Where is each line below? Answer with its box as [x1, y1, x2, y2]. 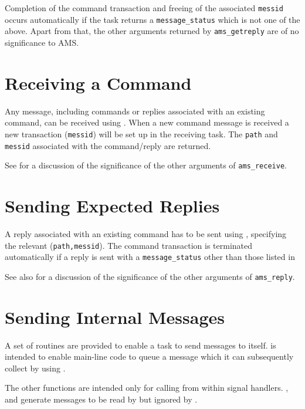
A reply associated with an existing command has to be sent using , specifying [5, 227, 287, 239]
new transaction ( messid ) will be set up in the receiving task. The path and [5, 127, 278, 140]
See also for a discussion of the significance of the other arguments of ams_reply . [5, 270, 295, 282]
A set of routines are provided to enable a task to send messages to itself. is [5, 339, 276, 351]
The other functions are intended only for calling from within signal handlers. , [5, 381, 289, 394]
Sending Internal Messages [5, 305, 225, 329]
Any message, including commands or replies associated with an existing [5, 104, 265, 117]
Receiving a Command [5, 70, 192, 94]
